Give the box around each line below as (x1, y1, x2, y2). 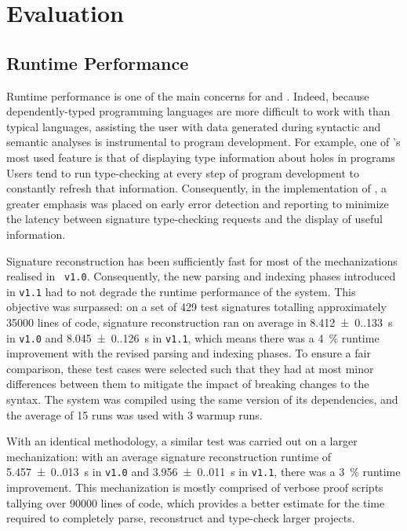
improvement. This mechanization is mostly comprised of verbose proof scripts (6, 479, 383, 496)
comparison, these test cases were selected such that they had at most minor (6, 360, 374, 376)
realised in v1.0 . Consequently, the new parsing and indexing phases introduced (6, 268, 396, 284)
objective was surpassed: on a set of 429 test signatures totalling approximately (6, 298, 387, 315)
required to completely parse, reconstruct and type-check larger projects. (6, 510, 355, 526)
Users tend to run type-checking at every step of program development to (6, 164, 359, 181)
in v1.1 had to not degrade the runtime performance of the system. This (6, 283, 356, 299)
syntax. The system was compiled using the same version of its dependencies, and (6, 391, 398, 408)
